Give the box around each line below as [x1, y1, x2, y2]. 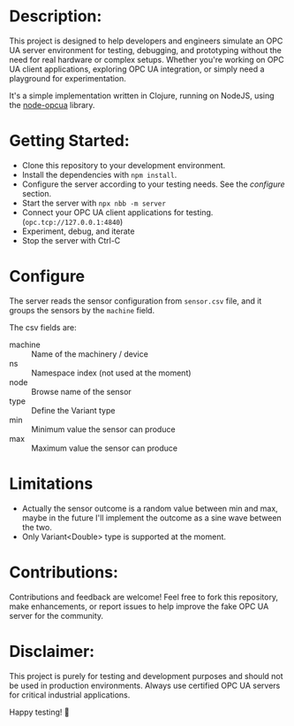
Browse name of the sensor [31, 386, 132, 397]
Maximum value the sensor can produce [31, 443, 178, 453]
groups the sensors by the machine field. [9, 305, 155, 315]
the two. [21, 521, 53, 532]
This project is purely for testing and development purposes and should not [9, 670, 284, 681]
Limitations [9, 474, 94, 493]
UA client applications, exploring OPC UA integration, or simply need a [9, 64, 265, 74]
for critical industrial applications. [9, 689, 131, 700]
